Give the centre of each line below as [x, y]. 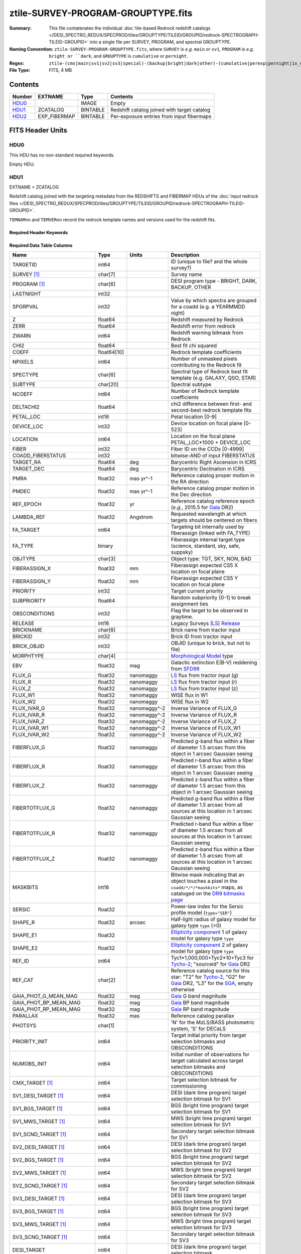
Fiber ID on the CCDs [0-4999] [207, 449]
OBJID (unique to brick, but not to [210, 643]
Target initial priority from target [208, 1035]
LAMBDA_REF [29, 517]
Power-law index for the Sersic [207, 906]
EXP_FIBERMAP [56, 116]
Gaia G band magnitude [199, 996]
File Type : [20, 70]
